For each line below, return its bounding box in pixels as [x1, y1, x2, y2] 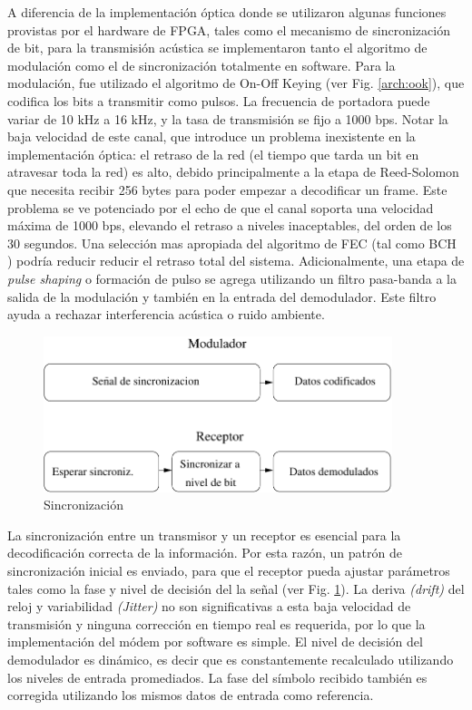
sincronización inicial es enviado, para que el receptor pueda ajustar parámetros [7, 560, 450, 579]
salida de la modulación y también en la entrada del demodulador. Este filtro [7, 287, 437, 306]
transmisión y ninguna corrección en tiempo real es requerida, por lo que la [7, 614, 426, 633]
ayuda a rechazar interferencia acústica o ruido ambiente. [7, 305, 325, 324]
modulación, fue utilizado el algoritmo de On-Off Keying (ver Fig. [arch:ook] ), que [7, 73, 465, 92]
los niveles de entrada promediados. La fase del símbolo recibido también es [7, 667, 428, 686]
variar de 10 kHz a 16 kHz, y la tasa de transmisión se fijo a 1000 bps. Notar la [7, 109, 448, 128]
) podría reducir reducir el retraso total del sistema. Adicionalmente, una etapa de [7, 251, 465, 270]
